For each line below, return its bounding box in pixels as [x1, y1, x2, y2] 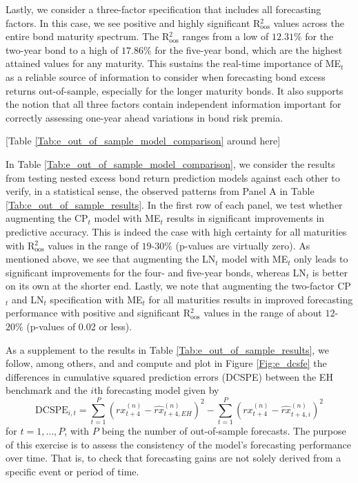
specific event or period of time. [6, 464, 139, 478]
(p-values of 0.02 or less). [26, 319, 132, 334]
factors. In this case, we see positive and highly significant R [6, 15, 261, 30]
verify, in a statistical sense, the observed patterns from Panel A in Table [6, 184, 315, 198]
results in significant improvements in [166, 211, 325, 225]
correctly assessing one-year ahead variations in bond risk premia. [6, 110, 284, 124]
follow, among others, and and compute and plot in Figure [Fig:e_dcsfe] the [6, 356, 327, 370]
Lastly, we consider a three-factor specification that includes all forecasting [6, 2, 321, 16]
